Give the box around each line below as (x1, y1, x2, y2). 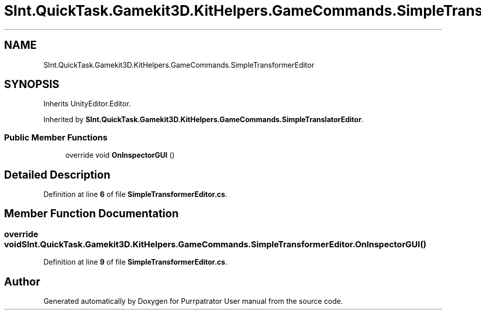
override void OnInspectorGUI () (65, 151, 175, 160)
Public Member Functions (4, 132, 108, 142)
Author (4, 275, 40, 288)
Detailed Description (4, 168, 111, 181)
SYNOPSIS (4, 78, 60, 91)
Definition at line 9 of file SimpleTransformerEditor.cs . (43, 258, 227, 267)
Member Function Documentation (4, 207, 179, 220)
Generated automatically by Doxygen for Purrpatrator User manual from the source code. (43, 297, 343, 306)
